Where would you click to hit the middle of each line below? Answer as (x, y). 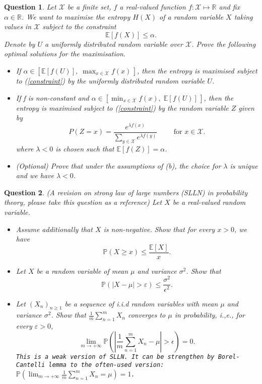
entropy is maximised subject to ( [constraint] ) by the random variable (122, 107)
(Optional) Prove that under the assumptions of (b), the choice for (118, 165)
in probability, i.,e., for (210, 315)
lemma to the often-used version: (106, 365)
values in (18, 26)
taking (243, 16)
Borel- (229, 357)
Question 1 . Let (30, 7)
